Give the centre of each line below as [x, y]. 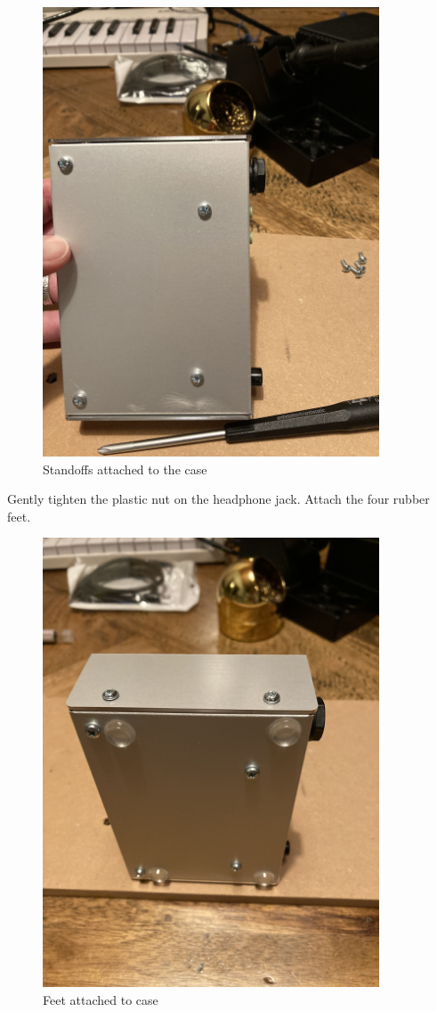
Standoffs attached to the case [125, 469]
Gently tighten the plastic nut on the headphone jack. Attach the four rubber [218, 499]
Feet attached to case [101, 999]
